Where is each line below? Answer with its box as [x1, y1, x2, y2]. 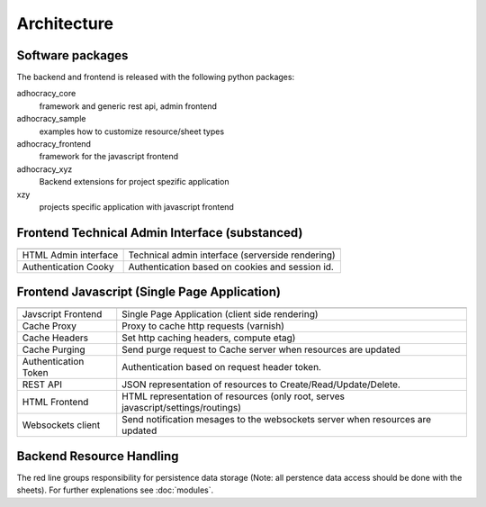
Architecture [16, 14, 114, 33]
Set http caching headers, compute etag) [121, 331, 296, 344]
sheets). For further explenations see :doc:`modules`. [16, 484, 214, 495]
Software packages [16, 48, 129, 63]
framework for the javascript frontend [39, 151, 179, 162]
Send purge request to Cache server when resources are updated [121, 343, 400, 356]
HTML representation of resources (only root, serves [121, 390, 346, 403]
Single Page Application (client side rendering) [121, 308, 319, 321]
